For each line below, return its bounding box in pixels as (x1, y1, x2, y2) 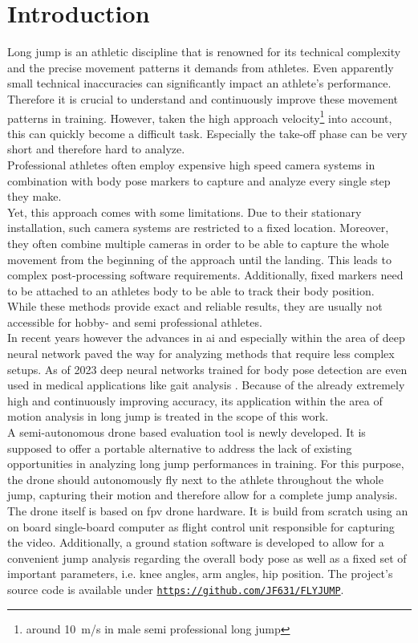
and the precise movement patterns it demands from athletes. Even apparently (7, 59, 394, 75)
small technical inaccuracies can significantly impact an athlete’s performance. (7, 75, 392, 92)
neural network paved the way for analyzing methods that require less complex (7, 345, 395, 362)
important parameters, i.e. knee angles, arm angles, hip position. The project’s (7, 565, 393, 582)
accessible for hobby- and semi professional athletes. (7, 313, 262, 330)
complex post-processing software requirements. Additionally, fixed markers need (7, 267, 404, 283)
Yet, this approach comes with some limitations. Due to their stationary (7, 203, 362, 220)
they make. (7, 188, 62, 205)
